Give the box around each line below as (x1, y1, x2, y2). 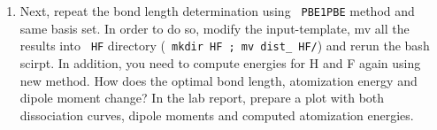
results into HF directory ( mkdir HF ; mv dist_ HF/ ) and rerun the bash (19, 36, 430, 55)
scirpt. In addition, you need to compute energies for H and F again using (19, 53, 421, 72)
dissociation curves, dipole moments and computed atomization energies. (19, 105, 414, 124)
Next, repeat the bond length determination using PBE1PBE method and (19, 2, 415, 19)
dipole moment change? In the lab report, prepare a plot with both (19, 88, 385, 107)
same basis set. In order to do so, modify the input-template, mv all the (19, 19, 410, 37)
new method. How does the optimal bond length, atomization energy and (19, 71, 418, 89)
